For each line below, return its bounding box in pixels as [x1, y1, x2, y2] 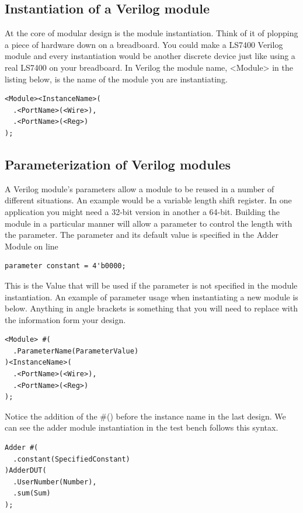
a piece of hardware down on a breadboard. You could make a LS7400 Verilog [5, 38, 283, 50]
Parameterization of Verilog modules [5, 155, 231, 173]
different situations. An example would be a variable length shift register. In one [5, 194, 292, 206]
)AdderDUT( [5, 466, 47, 475]
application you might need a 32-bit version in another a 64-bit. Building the [5, 205, 280, 217]
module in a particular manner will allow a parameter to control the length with [5, 217, 292, 229]
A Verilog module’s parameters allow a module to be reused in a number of [5, 182, 274, 195]
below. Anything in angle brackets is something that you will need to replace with [5, 302, 298, 314]
